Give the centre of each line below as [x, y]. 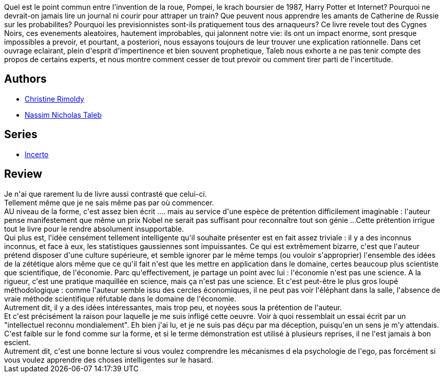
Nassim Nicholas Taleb [63, 115]
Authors [25, 79]
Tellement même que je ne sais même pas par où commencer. [109, 202]
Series [21, 135]
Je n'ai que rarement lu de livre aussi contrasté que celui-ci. [105, 194]
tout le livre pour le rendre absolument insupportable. [94, 229]
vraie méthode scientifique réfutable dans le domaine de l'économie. [120, 298]
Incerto [37, 154]
